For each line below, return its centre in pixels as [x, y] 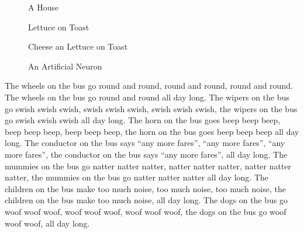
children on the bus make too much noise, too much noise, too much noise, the [145, 188]
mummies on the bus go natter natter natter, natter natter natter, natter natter [148, 166]
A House [44, 7]
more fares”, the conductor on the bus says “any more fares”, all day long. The [146, 154]
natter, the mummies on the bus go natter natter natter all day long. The [137, 177]
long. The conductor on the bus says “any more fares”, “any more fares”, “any [145, 143]
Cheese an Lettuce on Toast [78, 46]
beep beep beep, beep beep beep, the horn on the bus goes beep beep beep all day [152, 131]
